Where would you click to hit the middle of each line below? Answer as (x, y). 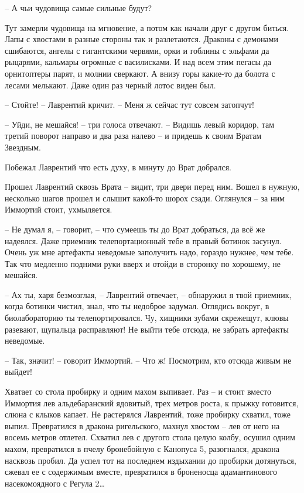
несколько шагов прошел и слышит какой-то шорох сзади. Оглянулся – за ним (145, 198)
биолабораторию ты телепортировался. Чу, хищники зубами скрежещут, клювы (147, 318)
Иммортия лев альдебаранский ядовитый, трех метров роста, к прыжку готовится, (152, 403)
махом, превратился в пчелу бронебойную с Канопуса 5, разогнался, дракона (142, 449)
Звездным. (23, 147)
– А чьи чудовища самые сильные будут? (78, 8)
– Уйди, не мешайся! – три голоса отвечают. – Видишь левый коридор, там (140, 124)
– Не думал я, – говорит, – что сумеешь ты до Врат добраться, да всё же (135, 229)
